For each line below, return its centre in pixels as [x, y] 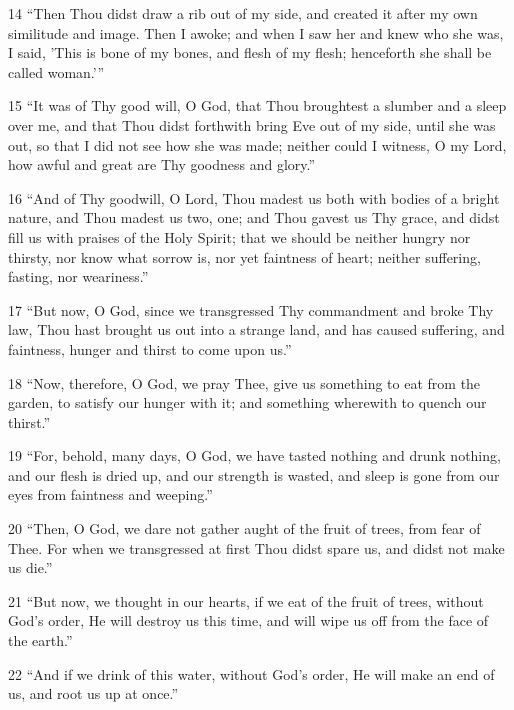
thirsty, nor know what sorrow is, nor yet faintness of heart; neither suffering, [244, 256]
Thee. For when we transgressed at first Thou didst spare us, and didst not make [256, 547]
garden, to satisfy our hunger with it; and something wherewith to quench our [247, 402]
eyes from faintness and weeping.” [110, 494]
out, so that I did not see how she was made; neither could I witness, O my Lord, [257, 144]
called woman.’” [56, 71]
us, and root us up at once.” [93, 693]
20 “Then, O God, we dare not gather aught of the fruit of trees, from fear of [244, 528]
